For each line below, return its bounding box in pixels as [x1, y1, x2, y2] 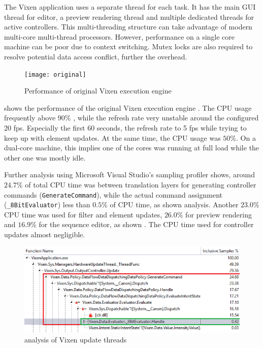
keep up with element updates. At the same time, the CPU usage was [4, 132, 221, 143]
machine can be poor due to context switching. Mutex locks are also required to [4, 41, 253, 52]
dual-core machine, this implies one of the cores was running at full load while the [4, 142, 259, 153]
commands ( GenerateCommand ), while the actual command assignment [4, 189, 222, 200]
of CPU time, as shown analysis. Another [110, 199, 239, 210]
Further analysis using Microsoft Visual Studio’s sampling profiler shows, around [4, 169, 255, 180]
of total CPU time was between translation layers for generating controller [25, 179, 256, 189]
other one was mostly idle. [4, 152, 86, 163]
